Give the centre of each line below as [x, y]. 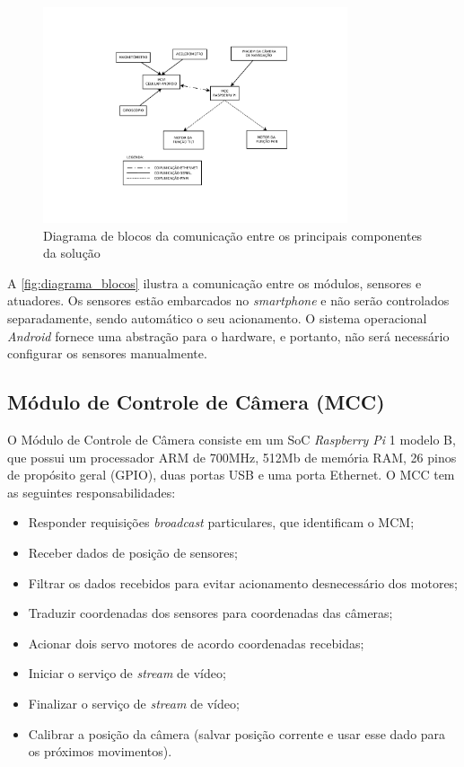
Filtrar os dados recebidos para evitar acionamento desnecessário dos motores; [243, 582]
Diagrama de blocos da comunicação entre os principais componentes [233, 235]
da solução [72, 253]
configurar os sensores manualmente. [107, 353]
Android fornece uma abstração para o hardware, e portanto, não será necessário [228, 335]
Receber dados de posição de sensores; [133, 552]
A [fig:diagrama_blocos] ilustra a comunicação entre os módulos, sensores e [214, 282]
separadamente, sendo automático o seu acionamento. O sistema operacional [217, 318]
